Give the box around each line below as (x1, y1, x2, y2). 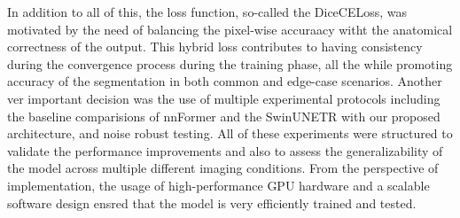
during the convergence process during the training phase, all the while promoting (7, 54, 453, 73)
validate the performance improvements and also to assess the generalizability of (7, 141, 443, 160)
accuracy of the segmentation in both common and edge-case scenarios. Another (7, 72, 442, 90)
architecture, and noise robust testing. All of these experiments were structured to (7, 124, 453, 143)
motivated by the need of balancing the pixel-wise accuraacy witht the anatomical (7, 19, 453, 38)
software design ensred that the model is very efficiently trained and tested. (7, 193, 417, 212)
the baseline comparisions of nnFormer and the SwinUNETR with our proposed (7, 106, 441, 125)
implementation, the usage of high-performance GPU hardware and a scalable (7, 175, 430, 194)
